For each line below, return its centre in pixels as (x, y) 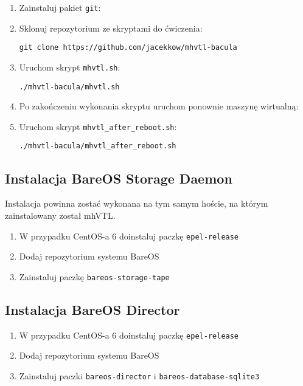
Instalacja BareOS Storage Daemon (119, 178)
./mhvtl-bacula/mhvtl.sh (69, 87)
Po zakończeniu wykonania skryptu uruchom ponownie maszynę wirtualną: (159, 106)
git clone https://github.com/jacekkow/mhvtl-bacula (128, 48)
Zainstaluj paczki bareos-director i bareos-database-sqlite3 (139, 375)
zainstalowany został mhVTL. (60, 215)
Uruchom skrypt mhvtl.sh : (70, 67)
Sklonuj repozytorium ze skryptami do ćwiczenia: (111, 28)
